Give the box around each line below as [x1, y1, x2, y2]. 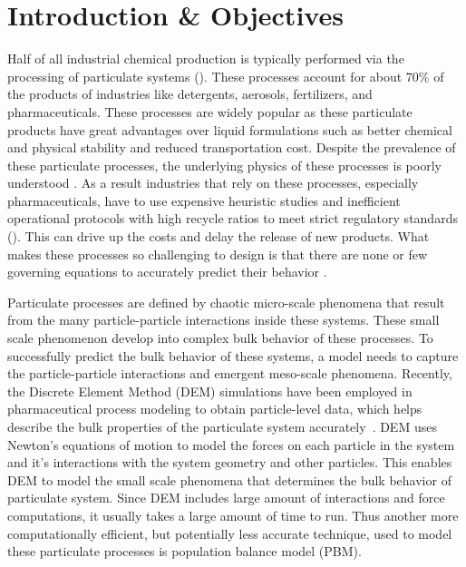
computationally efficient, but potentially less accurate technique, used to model [7, 523, 452, 543]
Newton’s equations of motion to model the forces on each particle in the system [7, 435, 455, 454]
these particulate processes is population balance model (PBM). [7, 542, 362, 561]
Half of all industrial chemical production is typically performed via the [7, 49, 404, 68]
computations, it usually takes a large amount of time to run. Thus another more [7, 505, 459, 524]
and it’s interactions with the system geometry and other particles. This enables [7, 453, 452, 472]
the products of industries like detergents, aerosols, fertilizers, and [7, 84, 373, 103]
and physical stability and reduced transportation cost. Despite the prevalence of [7, 138, 456, 157]
